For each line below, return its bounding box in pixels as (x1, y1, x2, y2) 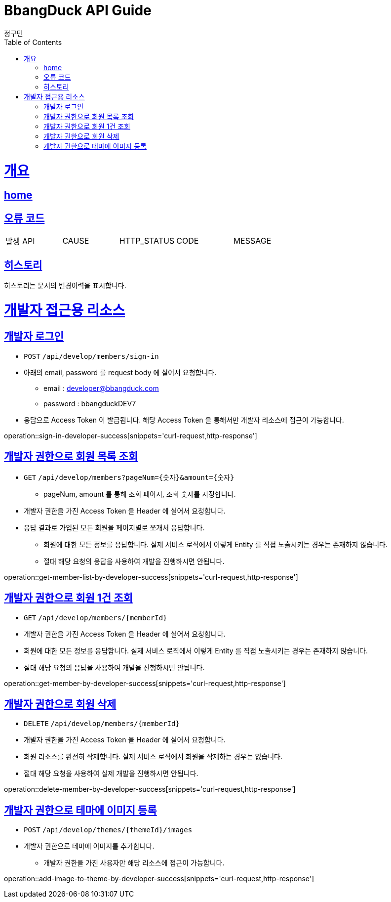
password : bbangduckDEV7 (43, 399, 136, 408)
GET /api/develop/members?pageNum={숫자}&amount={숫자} (24, 473, 235, 481)
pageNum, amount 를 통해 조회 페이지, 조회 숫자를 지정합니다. (43, 489, 236, 498)
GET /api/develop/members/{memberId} (24, 613, 167, 622)
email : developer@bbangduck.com (43, 384, 159, 392)
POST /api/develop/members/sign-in (24, 352, 159, 360)
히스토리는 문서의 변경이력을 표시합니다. (4, 281, 126, 290)
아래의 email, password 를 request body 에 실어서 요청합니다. (24, 368, 217, 377)
